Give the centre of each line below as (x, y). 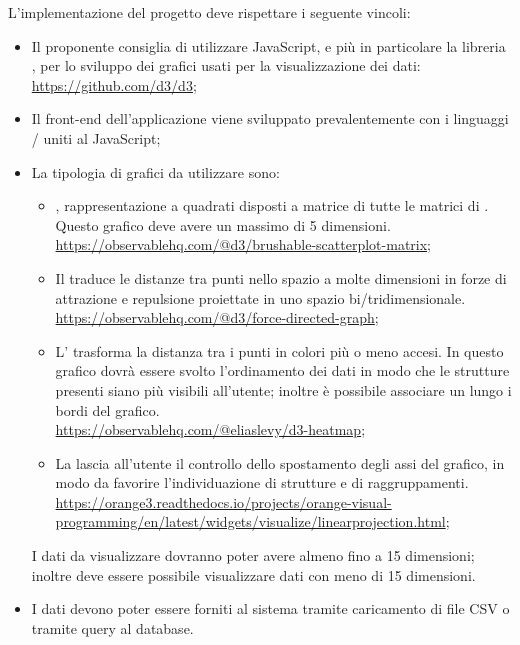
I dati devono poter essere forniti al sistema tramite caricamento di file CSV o (270, 608)
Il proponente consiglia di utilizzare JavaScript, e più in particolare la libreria (268, 45)
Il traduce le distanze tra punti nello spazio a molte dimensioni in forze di (281, 277)
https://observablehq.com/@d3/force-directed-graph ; (217, 317)
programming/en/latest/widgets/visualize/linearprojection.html (250, 521)
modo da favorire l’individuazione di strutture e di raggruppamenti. (262, 482)
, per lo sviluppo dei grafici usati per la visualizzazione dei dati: (226, 65)
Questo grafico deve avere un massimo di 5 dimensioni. (223, 224)
